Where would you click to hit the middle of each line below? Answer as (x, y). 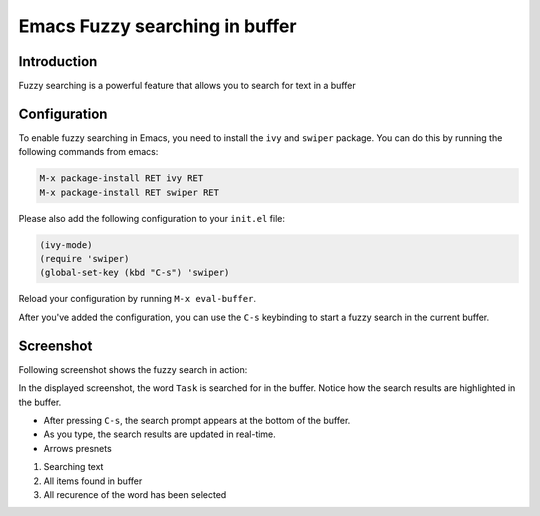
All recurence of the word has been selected (135, 494)
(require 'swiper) (84, 259)
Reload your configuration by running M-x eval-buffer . (137, 299)
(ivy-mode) (66, 244)
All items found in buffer (93, 481)
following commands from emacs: (88, 152)
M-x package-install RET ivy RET (121, 178)
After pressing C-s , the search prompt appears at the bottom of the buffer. (197, 420)
